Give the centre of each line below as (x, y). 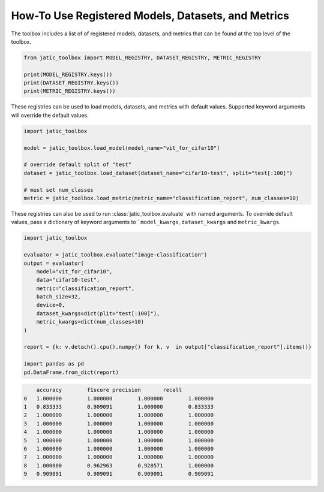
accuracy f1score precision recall (109, 390)
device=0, (51, 305)
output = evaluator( (54, 263)
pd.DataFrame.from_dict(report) (71, 372)
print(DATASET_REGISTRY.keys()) (71, 83)
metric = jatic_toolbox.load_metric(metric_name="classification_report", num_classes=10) (161, 198)
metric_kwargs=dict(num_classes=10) (90, 322)
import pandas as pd (54, 364)
